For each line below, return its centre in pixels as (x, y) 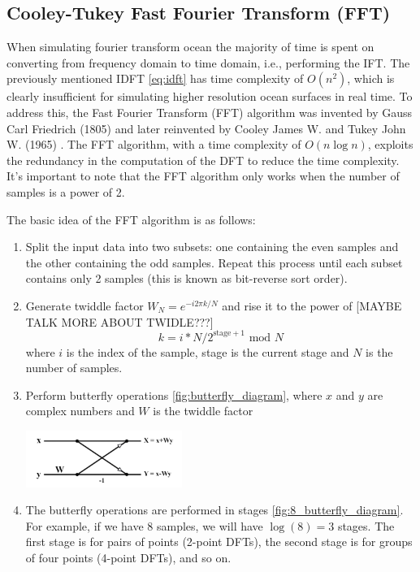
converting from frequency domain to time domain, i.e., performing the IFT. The (208, 62)
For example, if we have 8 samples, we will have (144, 525)
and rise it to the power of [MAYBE (312, 305)
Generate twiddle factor (84, 305)
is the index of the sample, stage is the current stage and (208, 351)
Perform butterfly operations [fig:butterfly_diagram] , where (174, 394)
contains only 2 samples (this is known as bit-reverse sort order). (186, 278)
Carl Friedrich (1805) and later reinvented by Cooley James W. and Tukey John (206, 128)
